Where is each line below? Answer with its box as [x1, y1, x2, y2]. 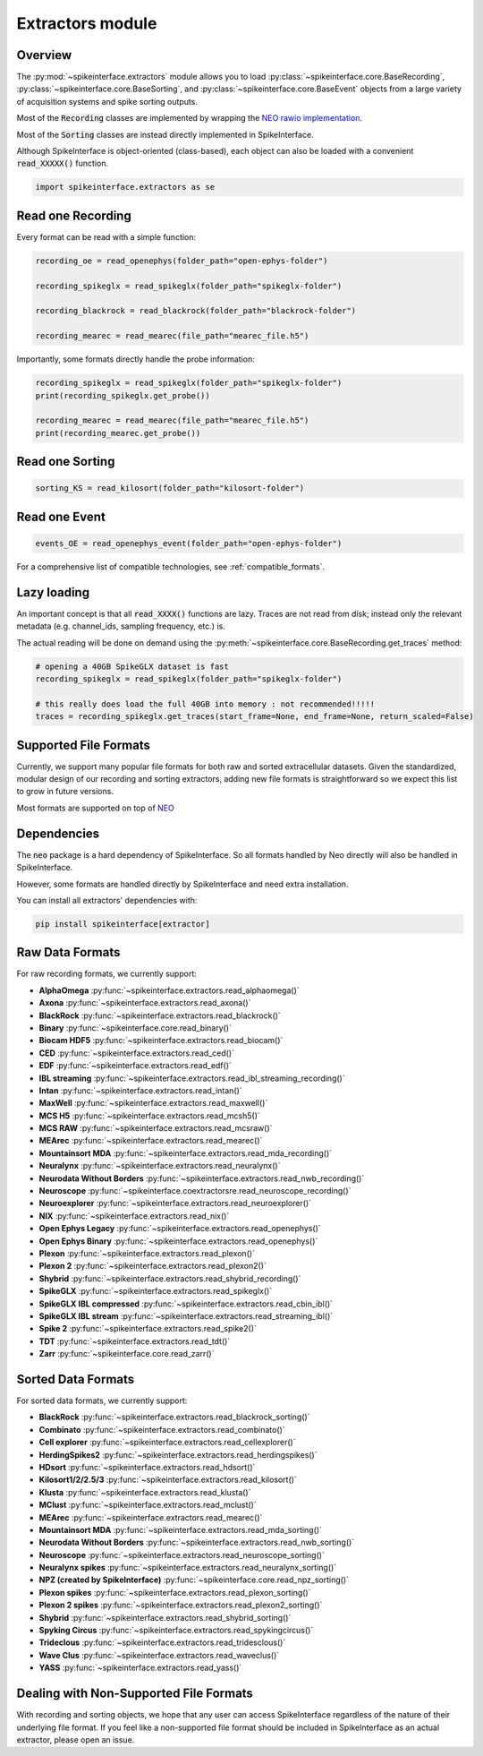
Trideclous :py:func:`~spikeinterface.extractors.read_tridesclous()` [38, 1637, 286, 1648]
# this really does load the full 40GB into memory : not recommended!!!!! [35, 698, 376, 709]
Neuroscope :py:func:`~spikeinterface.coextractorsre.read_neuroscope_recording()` [38, 1186, 352, 1196]
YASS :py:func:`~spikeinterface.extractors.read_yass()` [38, 1662, 242, 1674]
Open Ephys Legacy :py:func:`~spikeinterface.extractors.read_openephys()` [38, 1223, 321, 1234]
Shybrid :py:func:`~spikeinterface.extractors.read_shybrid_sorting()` [38, 1612, 292, 1623]
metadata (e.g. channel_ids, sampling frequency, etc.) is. [16, 621, 225, 631]
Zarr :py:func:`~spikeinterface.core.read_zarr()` [38, 1349, 215, 1359]
